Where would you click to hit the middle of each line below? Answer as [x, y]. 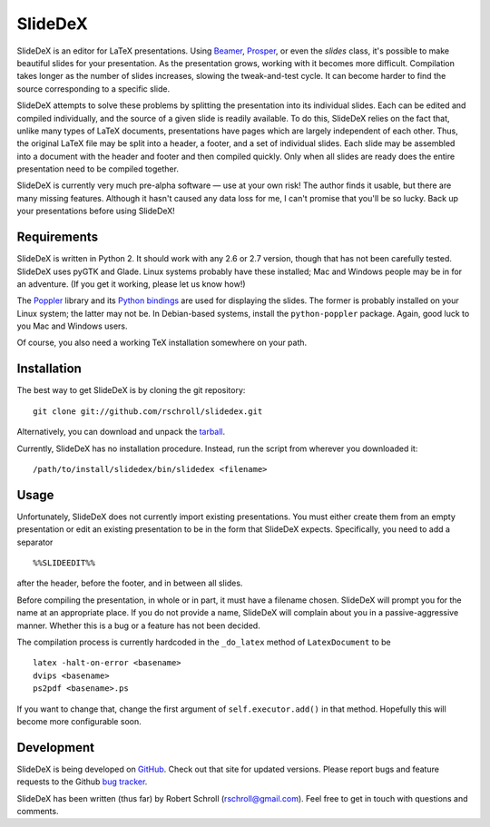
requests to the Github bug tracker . [82, 782]
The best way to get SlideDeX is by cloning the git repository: [131, 390]
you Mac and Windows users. [72, 326]
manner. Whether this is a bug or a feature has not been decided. [138, 625]
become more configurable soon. [79, 721]
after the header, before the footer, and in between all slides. [130, 583]
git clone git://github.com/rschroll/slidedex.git [148, 411]
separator [35, 542]
